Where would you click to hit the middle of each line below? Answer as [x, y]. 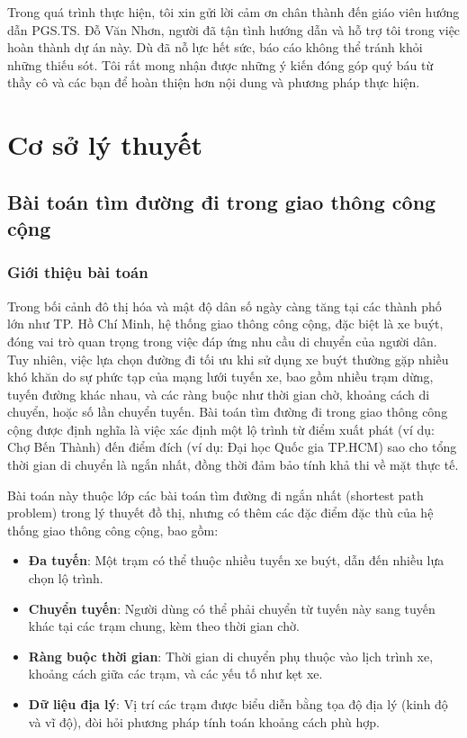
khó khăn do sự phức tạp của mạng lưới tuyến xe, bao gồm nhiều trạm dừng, [220, 377]
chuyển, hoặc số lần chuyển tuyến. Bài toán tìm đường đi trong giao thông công [228, 412]
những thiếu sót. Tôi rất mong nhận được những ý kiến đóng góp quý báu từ [220, 64]
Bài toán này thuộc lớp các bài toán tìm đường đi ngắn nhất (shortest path [216, 495]
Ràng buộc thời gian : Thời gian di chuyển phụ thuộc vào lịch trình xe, [231, 656]
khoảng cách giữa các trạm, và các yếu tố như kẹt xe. [175, 674]
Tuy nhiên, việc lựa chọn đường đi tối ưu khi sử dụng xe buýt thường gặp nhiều [228, 359]
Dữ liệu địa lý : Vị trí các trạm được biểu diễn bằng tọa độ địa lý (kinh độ [238, 704]
